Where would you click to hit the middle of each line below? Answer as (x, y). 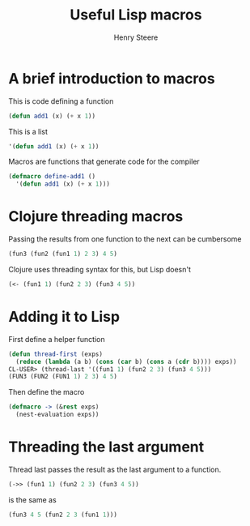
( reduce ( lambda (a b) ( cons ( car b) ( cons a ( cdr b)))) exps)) (126, 361)
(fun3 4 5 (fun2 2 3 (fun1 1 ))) (63, 515)
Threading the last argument (106, 447)
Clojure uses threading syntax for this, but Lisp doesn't (100, 269)
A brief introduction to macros (112, 78)
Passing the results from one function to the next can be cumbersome (125, 239)
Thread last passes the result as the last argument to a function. (115, 469)
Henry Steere (136, 37)
